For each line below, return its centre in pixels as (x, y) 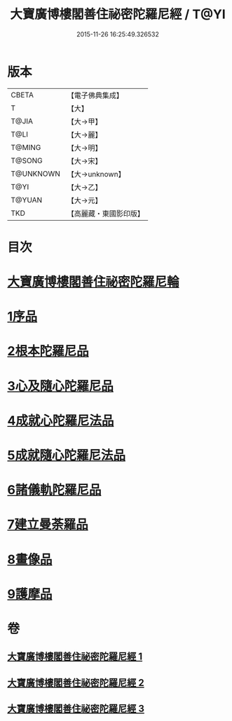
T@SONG (27, 160)
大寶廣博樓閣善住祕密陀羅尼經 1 (75, 657)
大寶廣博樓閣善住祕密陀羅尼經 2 (76, 683)
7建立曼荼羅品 (48, 524)
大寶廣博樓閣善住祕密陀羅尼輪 (94, 282)
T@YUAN (27, 200)
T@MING (26, 147)
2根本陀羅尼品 (48, 351)
